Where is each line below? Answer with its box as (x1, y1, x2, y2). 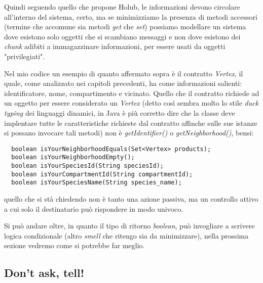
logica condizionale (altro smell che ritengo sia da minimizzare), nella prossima (4, 230, 249, 241)
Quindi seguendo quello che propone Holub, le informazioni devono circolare (4, 2, 240, 12)
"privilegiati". (4, 51, 45, 61)
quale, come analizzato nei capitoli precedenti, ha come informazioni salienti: (4, 78, 242, 88)
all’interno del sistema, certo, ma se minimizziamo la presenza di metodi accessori (4, 11, 257, 22)
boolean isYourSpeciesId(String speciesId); (11, 162, 164, 170)
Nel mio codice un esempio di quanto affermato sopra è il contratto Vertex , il (4, 68, 243, 78)
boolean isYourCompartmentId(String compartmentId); (11, 170, 193, 178)
